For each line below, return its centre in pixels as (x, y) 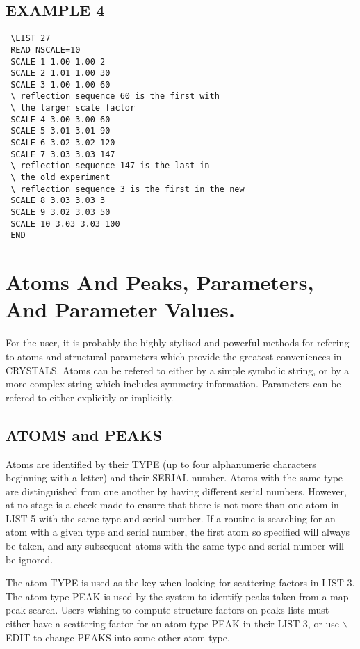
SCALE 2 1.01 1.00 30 (60, 73)
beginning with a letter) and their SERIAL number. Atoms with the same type (174, 478)
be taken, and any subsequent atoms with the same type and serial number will (175, 546)
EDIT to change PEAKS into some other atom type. (118, 637)
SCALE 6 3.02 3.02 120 (63, 143)
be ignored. (30, 559)
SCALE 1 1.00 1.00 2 (58, 62)
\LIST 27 (31, 39)
